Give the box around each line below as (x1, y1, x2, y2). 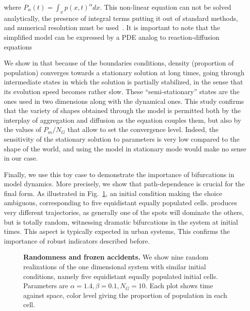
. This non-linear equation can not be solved (100, 2, 232, 12)
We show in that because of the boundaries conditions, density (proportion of (4, 58, 234, 68)
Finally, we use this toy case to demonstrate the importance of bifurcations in (4, 169, 234, 179)
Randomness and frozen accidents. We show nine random (23, 252, 209, 262)
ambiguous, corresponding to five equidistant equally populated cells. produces (4, 197, 237, 208)
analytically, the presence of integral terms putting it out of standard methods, (4, 13, 238, 23)
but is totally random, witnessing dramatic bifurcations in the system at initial (4, 216, 238, 227)
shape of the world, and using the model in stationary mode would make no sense (4, 143, 247, 153)
